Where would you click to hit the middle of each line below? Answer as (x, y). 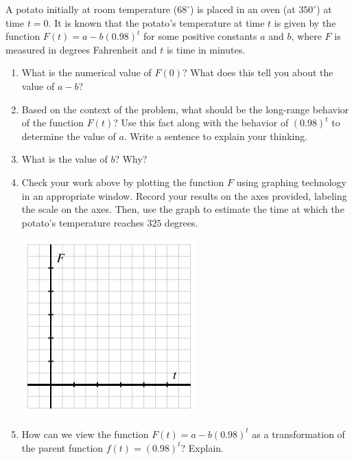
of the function (53, 123)
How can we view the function (85, 434)
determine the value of (69, 136)
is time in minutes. (206, 49)
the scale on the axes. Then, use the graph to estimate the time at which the (183, 209)
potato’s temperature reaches (83, 222)
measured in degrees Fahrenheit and (81, 49)
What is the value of (64, 159)
